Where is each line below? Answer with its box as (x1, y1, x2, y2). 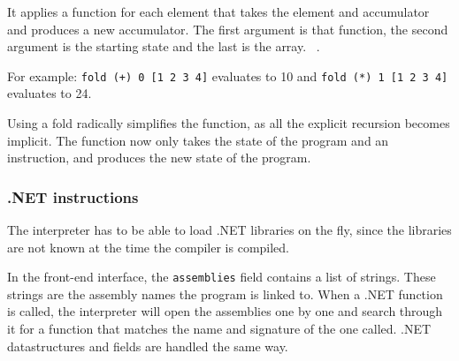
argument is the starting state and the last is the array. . (7, 37, 320, 56)
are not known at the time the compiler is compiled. (7, 237, 290, 256)
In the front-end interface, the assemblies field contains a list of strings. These (7, 267, 436, 286)
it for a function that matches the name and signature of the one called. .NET (7, 320, 432, 338)
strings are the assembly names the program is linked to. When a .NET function (7, 284, 443, 303)
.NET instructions (7, 185, 139, 207)
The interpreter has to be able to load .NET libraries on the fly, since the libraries (7, 221, 452, 239)
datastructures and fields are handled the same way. (7, 336, 288, 355)
